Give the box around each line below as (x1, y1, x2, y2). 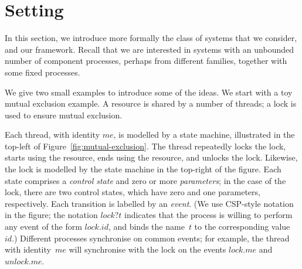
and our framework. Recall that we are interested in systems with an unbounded (5, 43, 294, 55)
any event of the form (5, 220, 82, 233)
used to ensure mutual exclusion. (5, 108, 123, 121)
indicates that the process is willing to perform (124, 209, 293, 221)
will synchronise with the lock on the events (69, 243, 226, 256)
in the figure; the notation (5, 209, 98, 221)
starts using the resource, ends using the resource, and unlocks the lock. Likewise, (5, 151, 298, 164)
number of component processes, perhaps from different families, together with (5, 55, 287, 67)
